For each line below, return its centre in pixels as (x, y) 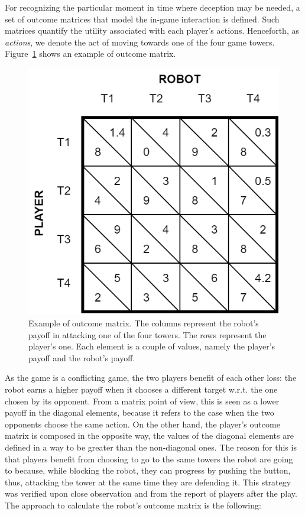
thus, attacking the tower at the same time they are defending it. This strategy (148, 482)
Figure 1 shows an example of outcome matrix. (90, 54)
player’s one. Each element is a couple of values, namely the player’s (152, 346)
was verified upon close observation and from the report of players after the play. (151, 493)
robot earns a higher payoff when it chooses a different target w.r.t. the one (141, 389)
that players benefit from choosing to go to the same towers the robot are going (149, 459)
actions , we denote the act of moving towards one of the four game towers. (140, 42)
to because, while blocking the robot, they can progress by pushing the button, (148, 470)
